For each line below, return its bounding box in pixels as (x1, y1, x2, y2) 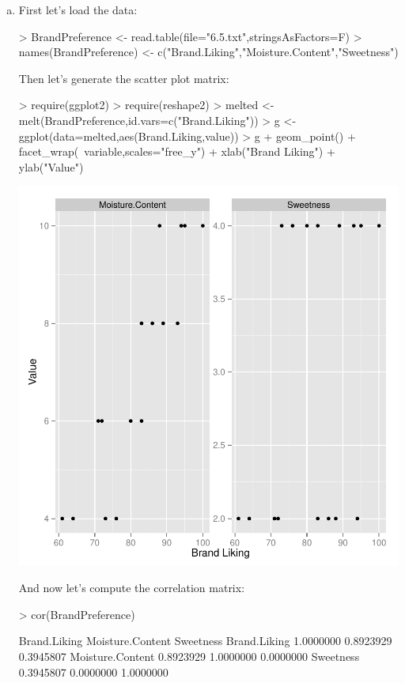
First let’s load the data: (18, 2, 138, 17)
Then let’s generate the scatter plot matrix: (18, 70, 229, 86)
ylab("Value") (18, 158, 84, 175)
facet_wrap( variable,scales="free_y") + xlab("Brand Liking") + (18, 143, 335, 160)
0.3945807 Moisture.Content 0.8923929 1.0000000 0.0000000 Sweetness (18, 647, 360, 664)
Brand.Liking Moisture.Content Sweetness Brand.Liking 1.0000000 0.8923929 (18, 632, 392, 649)
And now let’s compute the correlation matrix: (18, 579, 245, 596)
